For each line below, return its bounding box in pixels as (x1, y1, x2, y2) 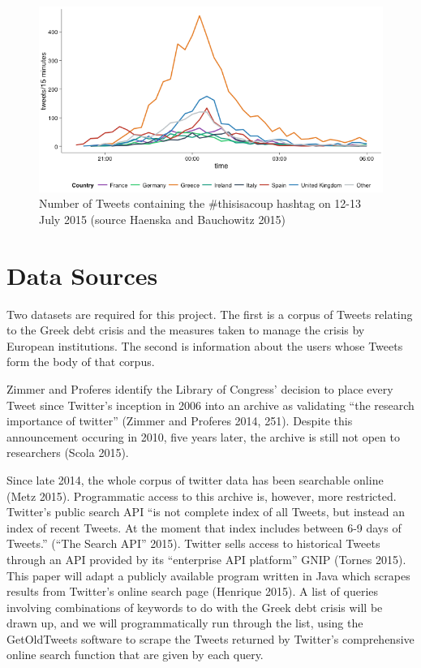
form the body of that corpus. (6, 353, 155, 370)
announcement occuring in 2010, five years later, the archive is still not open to (6, 428, 400, 445)
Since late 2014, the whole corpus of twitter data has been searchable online (6, 471, 384, 488)
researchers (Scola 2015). (6, 444, 129, 461)
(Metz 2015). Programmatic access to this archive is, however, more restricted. (6, 487, 397, 504)
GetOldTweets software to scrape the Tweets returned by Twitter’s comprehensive (6, 630, 415, 647)
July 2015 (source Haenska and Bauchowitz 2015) (39, 210, 286, 227)
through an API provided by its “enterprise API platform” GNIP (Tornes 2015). (6, 550, 406, 567)
